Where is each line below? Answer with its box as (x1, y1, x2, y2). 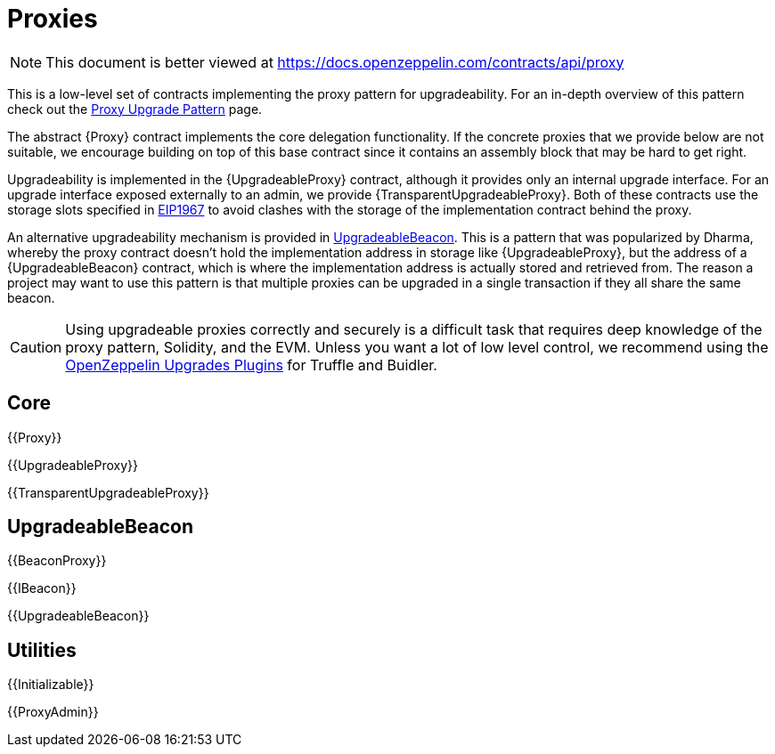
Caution (10, 337, 62, 356)
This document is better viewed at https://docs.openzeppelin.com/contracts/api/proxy (45, 53, 624, 71)
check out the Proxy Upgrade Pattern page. (7, 101, 263, 117)
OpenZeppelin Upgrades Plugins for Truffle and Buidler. (65, 355, 437, 374)
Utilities (7, 638, 77, 661)
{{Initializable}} (7, 677, 94, 693)
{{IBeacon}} (7, 580, 77, 596)
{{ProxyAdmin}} (7, 704, 99, 720)
